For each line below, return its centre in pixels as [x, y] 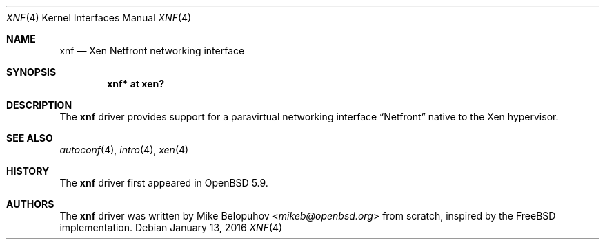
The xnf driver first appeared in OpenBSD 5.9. [164, 183]
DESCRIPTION [39, 105]
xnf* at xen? [136, 84]
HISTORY [28, 171]
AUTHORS [30, 204]
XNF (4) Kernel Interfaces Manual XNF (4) [99, 18]
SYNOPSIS [31, 72]
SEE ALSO [30, 138]
